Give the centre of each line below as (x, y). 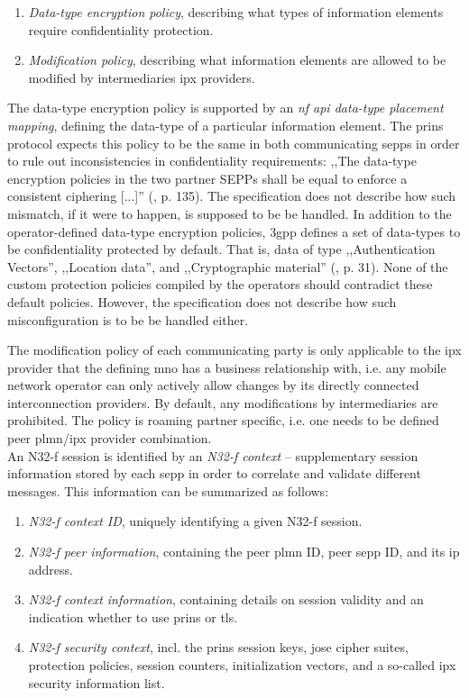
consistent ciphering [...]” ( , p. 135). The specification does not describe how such (232, 196)
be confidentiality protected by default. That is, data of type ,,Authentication (221, 249)
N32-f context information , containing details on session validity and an (226, 599)
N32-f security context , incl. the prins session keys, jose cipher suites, (218, 647)
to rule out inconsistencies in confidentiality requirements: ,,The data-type (212, 161)
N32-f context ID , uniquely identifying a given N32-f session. (195, 521)
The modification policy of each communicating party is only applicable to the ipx (234, 350)
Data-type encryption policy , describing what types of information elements (236, 12)
